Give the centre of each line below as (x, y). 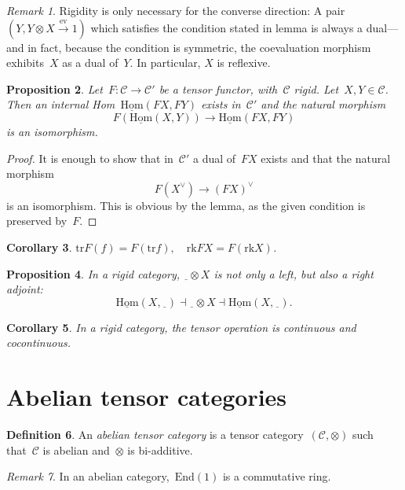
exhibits (25, 63)
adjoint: (25, 289)
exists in (221, 104)
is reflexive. (244, 63)
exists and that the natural (326, 158)
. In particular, (165, 63)
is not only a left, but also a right (294, 273)
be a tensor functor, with (218, 88)
